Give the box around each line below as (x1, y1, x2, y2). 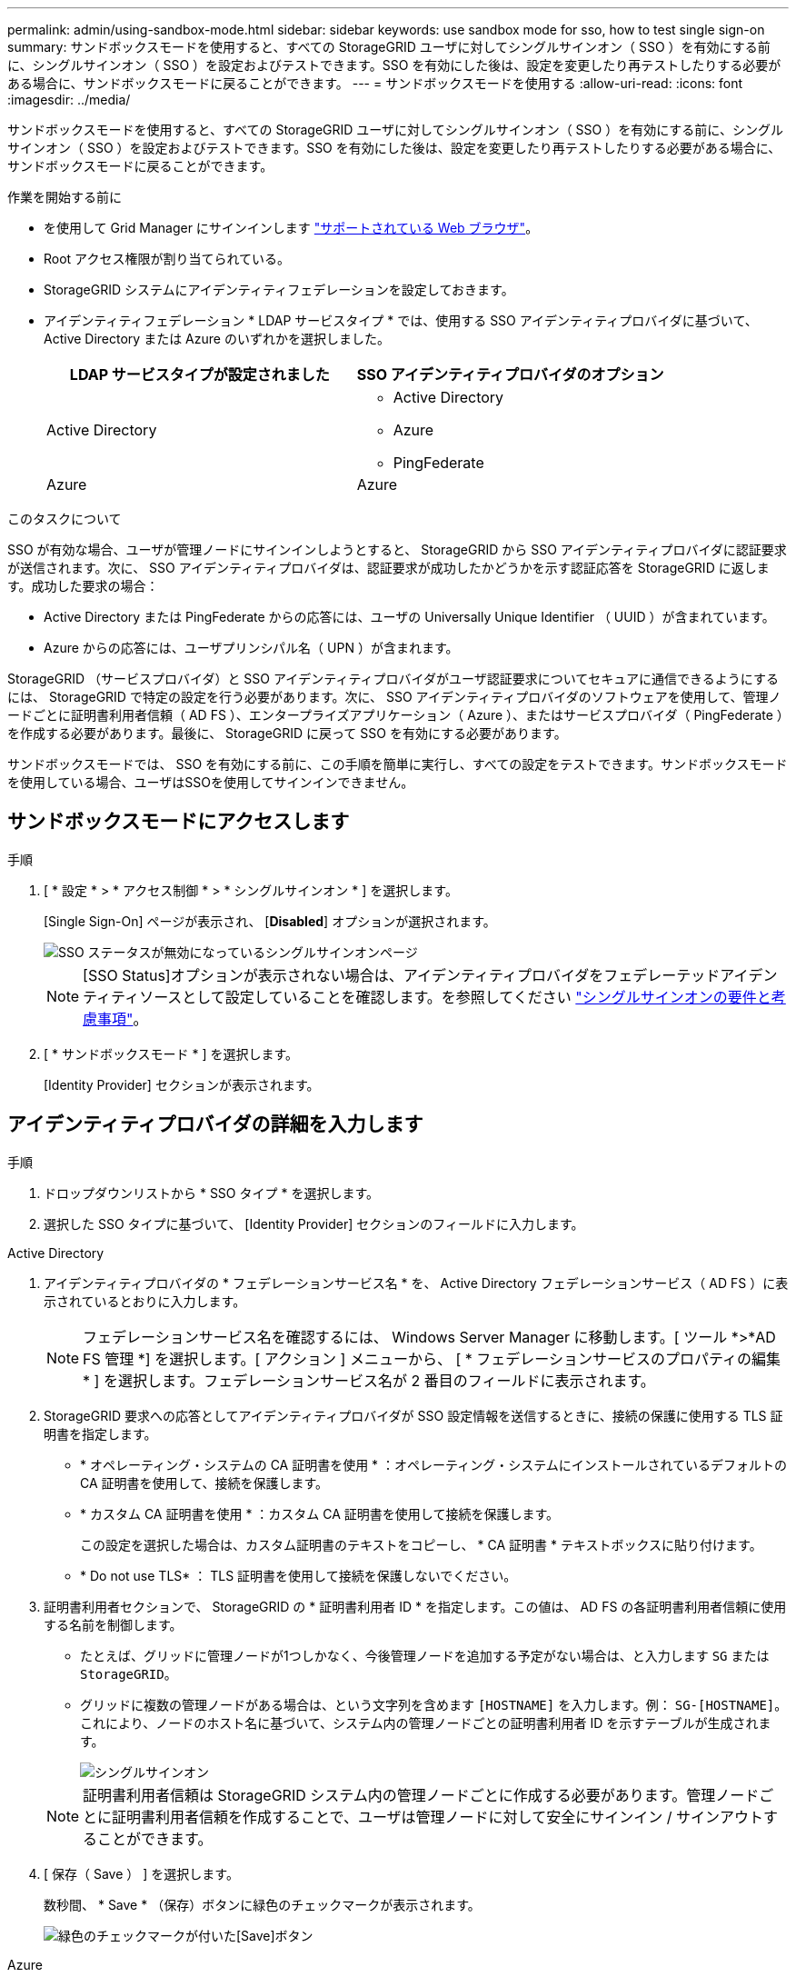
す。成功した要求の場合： (7, 578, 159, 594)
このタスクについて (7, 511, 122, 526)
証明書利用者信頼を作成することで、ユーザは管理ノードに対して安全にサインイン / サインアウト (112, 1807, 763, 1826)
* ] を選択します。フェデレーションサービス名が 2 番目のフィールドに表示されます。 (83, 1371, 655, 1390)
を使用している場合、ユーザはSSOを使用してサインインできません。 (7, 774, 414, 790)
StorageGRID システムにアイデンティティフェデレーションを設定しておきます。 (44, 282, 514, 297)
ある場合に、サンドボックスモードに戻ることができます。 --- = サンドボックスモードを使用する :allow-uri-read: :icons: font (7, 75, 743, 91)
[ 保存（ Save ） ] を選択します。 (44, 1865, 239, 1882)
